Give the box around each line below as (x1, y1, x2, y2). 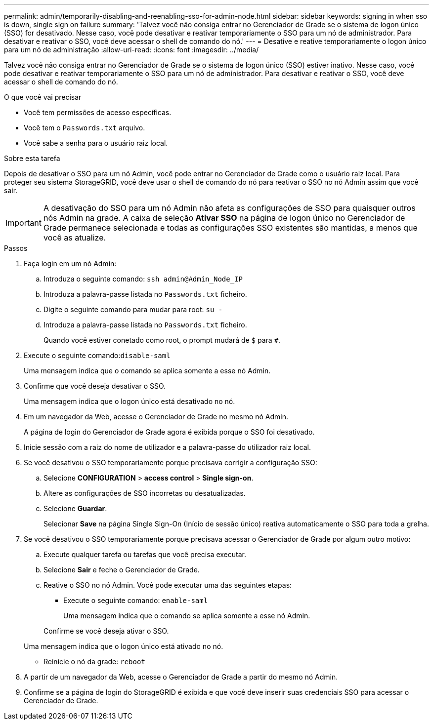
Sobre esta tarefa (4, 154, 60, 162)
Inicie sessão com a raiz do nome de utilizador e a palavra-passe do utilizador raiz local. (24, 443, 311, 451)
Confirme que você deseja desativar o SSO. (24, 382, 166, 390)
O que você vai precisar (4, 93, 82, 101)
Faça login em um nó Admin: (24, 259, 117, 268)
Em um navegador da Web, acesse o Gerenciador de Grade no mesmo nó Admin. (24, 412, 289, 421)
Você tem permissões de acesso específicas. (24, 108, 172, 117)
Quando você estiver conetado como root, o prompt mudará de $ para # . (43, 336, 281, 344)
